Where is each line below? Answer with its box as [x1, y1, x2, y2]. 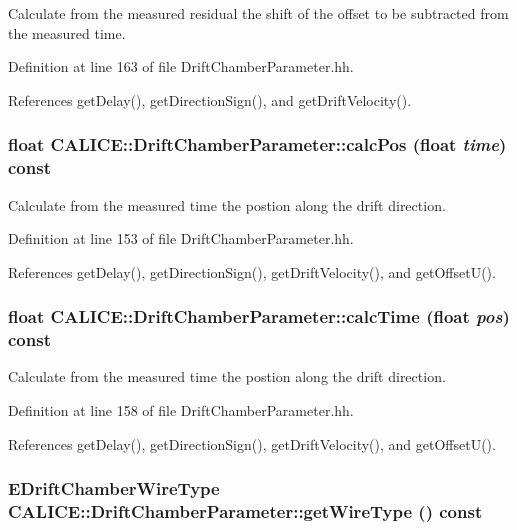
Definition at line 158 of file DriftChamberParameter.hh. [8, 400, 354, 421]
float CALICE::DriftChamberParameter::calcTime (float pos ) [8, 304, 510, 329]
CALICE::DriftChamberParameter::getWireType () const [8, 499, 483, 524]
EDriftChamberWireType [8, 476, 220, 501]
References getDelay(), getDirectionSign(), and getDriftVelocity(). [8, 89, 412, 110]
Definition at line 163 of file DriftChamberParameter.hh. [8, 56, 354, 77]
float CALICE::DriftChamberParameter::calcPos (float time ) [8, 132, 507, 157]
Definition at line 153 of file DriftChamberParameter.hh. [8, 228, 354, 249]
